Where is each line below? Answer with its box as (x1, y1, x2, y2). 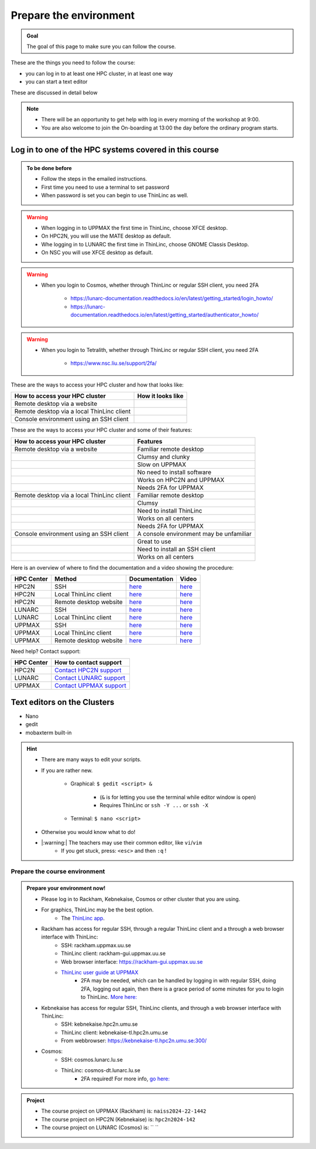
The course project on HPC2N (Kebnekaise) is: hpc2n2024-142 (41, 1116, 195, 1123)
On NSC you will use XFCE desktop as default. (41, 249, 153, 256)
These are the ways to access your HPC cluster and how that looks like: (11, 381, 184, 388)
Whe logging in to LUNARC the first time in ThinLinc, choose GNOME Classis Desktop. (41, 240, 249, 248)
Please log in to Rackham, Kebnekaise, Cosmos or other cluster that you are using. (41, 895, 241, 903)
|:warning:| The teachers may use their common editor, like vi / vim (41, 839, 202, 846)
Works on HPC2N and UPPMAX (137, 476, 225, 484)
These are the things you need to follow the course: (11, 59, 136, 66)
